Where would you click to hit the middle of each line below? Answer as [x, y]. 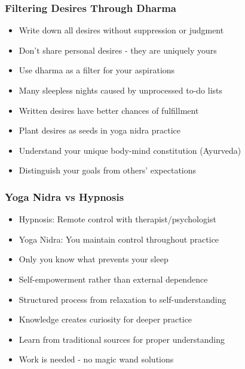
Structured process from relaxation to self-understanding [122, 299]
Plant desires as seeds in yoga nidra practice [99, 130]
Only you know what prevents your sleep [94, 259]
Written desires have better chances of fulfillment [109, 110]
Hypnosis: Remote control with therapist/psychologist [117, 219]
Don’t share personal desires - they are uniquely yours [118, 50]
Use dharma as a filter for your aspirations [97, 70]
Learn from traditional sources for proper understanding [122, 339]
